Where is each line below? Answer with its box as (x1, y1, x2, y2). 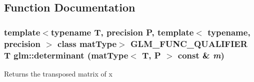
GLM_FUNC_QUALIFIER (130, 37, 247, 49)
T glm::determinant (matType (4, 48, 128, 61)
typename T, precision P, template (50, 25, 194, 38)
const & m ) (177, 48, 224, 61)
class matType (57, 37, 117, 49)
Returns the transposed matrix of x (4, 68, 112, 78)
